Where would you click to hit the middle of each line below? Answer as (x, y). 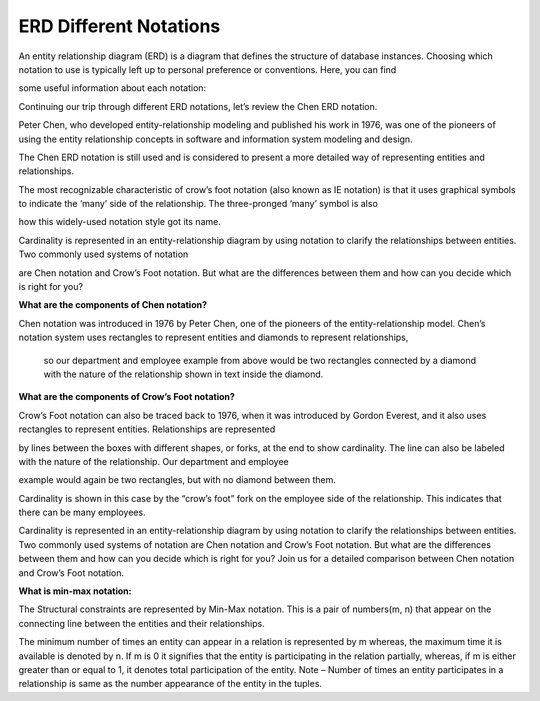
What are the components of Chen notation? (113, 305)
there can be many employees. (82, 512)
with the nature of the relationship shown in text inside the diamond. (183, 374)
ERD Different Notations (119, 26)
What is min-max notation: (75, 591)
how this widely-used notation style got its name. (120, 222)
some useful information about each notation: (112, 88)
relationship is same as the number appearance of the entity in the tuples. (170, 684)
